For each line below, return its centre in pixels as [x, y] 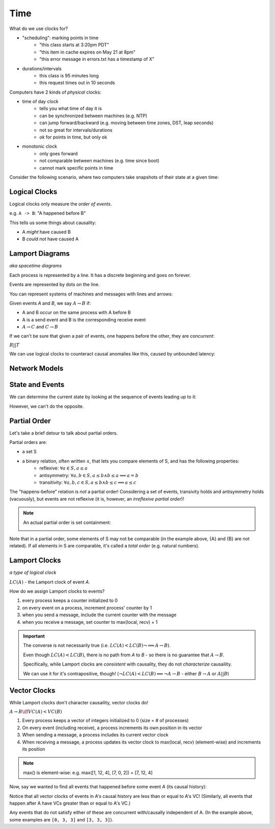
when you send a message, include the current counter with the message [99, 615]
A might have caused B [46, 232]
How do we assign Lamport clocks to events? [57, 591]
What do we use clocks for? [39, 29]
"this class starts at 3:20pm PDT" [74, 45]
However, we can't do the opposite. [47, 406]
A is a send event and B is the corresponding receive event [84, 320]
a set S [29, 452]
